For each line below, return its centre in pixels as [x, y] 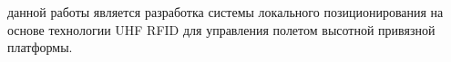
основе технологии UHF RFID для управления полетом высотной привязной [221, 29]
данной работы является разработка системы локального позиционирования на [225, 12]
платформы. [40, 47]
